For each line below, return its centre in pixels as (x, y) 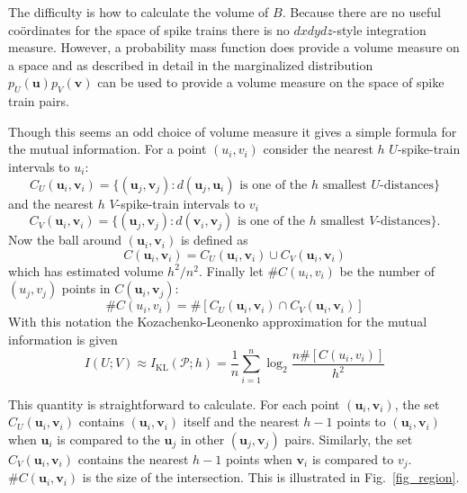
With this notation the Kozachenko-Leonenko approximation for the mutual (218, 322)
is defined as (214, 240)
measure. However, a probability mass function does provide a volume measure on (234, 47)
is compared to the (108, 439)
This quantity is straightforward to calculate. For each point (174, 403)
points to (361, 421)
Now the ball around (65, 240)
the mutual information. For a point (108, 149)
